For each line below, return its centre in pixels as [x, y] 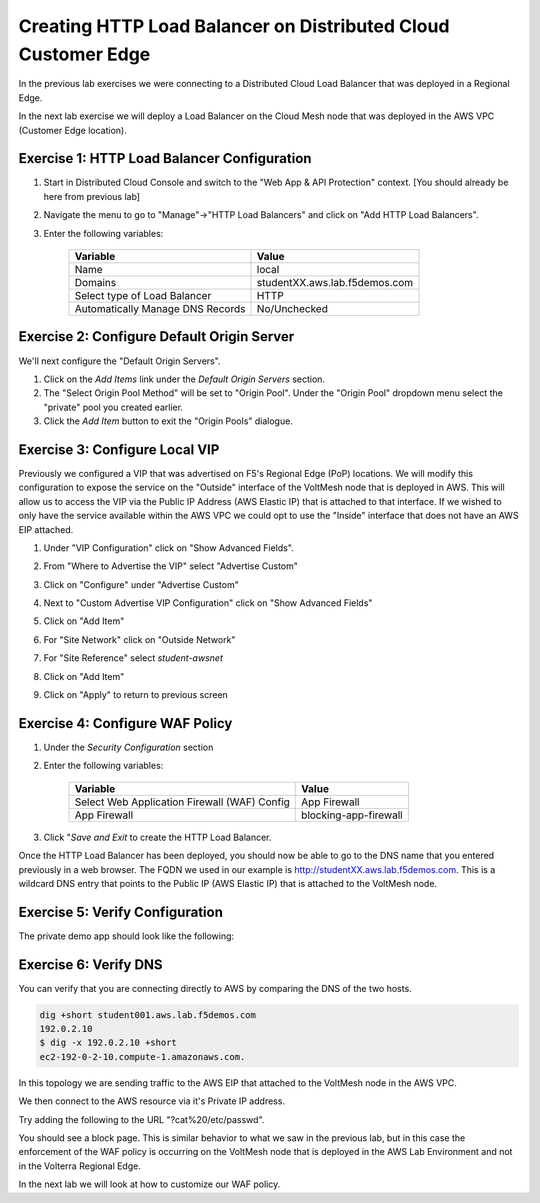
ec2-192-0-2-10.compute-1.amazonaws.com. [142, 1056]
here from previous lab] [91, 196]
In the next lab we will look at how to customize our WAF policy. [149, 1184]
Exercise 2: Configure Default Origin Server [156, 336]
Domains [95, 282]
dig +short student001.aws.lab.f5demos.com [148, 1014]
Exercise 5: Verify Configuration [121, 911]
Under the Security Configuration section [128, 747]
